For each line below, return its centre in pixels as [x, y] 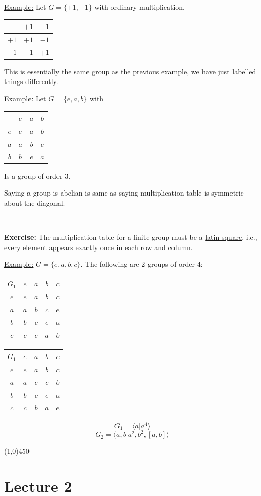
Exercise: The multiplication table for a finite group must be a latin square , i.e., [131, 237]
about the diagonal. [35, 202]
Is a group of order [33, 175]
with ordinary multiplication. [139, 7]
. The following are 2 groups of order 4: [142, 264]
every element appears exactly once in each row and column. [98, 247]
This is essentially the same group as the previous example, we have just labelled [130, 71]
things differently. [31, 81]
